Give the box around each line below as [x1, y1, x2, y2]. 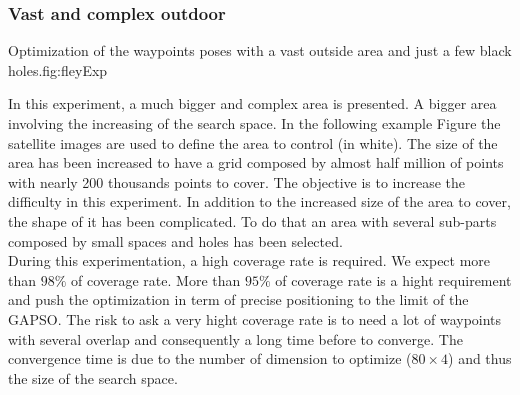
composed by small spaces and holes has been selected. [8, 230, 343, 251]
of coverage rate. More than [71, 269, 241, 290]
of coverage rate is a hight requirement [275, 269, 512, 290]
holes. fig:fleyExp [8, 59, 108, 80]
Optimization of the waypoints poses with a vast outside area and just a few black [8, 40, 512, 61]
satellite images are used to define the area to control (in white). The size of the [8, 132, 498, 153]
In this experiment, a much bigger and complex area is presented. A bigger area [8, 93, 497, 114]
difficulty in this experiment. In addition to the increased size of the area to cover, [8, 191, 511, 212]
